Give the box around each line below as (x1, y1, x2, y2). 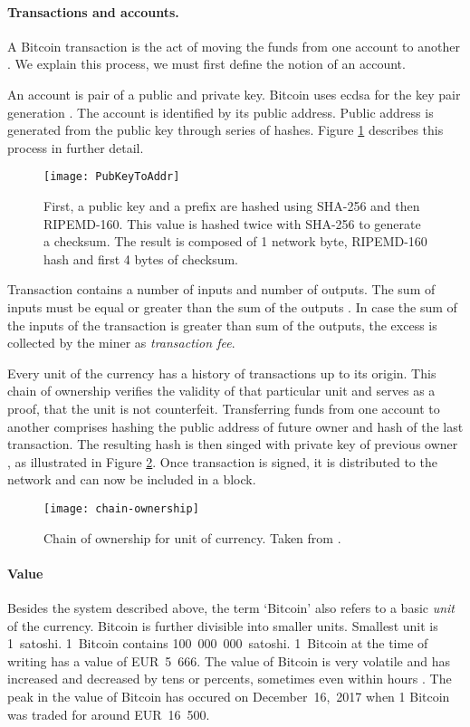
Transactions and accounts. (7, 2, 179, 21)
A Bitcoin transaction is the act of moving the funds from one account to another (7, 36, 460, 55)
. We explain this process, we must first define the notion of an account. (7, 54, 406, 73)
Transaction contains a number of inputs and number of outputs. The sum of (7, 280, 436, 299)
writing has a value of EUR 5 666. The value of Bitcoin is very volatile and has (7, 651, 450, 670)
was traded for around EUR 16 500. (7, 704, 210, 723)
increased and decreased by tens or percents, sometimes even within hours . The (7, 669, 452, 688)
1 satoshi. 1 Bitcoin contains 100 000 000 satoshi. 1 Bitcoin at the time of (7, 634, 428, 653)
